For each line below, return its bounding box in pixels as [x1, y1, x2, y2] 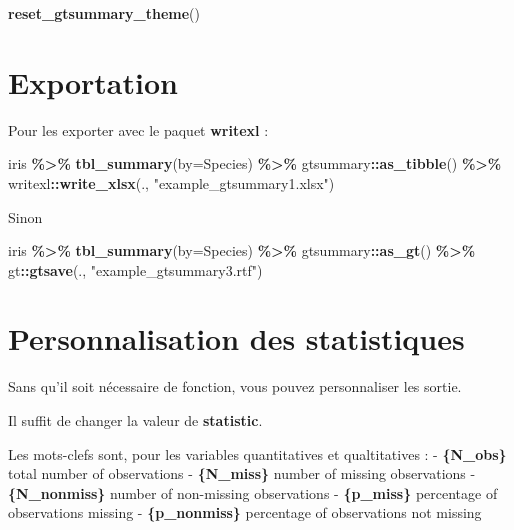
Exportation [8, 61, 178, 102]
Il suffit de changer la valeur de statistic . [8, 410, 263, 430]
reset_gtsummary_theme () [8, 3, 201, 23]
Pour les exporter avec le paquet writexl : [8, 119, 269, 140]
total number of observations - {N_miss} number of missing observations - [8, 463, 476, 484]
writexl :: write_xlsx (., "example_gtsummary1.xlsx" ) [8, 172, 335, 193]
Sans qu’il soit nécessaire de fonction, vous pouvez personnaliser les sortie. [8, 376, 462, 397]
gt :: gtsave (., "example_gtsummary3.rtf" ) [8, 259, 263, 280]
